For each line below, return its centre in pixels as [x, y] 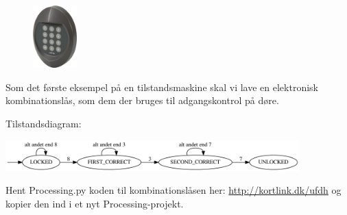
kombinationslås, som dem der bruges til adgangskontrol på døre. [142, 100]
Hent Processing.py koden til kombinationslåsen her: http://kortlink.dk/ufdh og [173, 190]
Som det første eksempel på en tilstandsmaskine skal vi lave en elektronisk [162, 87]
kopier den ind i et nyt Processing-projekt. [95, 203]
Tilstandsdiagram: [44, 123]
